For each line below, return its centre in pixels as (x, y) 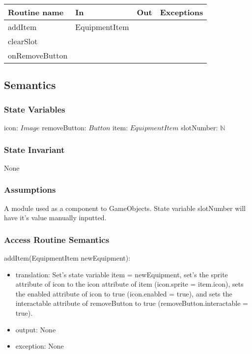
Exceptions (182, 12)
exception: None (40, 346)
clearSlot (23, 41)
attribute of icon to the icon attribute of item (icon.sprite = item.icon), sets (129, 284)
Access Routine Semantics (57, 239)
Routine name (36, 12)
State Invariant (34, 149)
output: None (36, 329)
